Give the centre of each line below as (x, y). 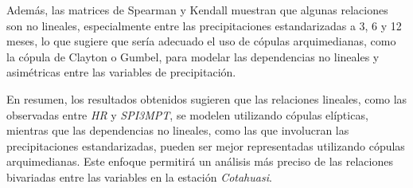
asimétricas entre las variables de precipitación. (121, 72)
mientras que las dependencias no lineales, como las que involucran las (178, 130)
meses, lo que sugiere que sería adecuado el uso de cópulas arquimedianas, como (201, 41)
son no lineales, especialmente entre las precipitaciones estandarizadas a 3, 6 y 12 (204, 25)
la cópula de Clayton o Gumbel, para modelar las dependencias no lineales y (193, 56)
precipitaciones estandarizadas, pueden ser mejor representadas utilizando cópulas (206, 145)
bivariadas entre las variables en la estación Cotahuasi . (139, 176)
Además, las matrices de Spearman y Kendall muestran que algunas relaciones (197, 10)
